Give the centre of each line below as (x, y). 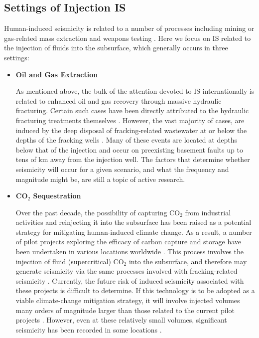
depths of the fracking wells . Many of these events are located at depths (126, 140)
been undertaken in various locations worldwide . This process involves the (129, 252)
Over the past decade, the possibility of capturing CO (98, 212)
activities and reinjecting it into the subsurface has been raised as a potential (133, 222)
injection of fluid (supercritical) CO (70, 261)
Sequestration (57, 196)
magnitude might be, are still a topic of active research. (100, 179)
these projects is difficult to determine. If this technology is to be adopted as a (135, 290)
